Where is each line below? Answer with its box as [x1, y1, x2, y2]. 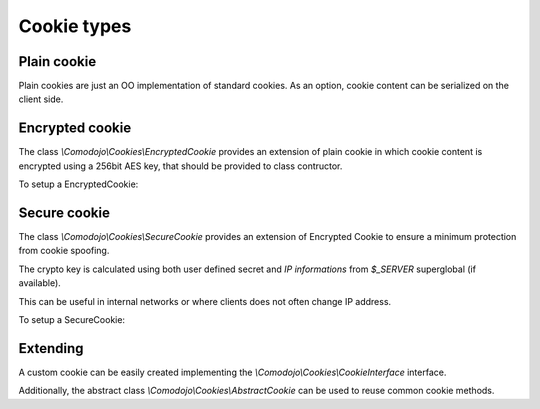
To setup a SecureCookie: [18, 314, 125, 325]
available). [18, 277, 62, 289]
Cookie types [18, 15, 132, 37]
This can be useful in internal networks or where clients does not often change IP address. [18, 295, 392, 307]
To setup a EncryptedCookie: [18, 178, 139, 190]
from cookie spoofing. [18, 245, 110, 257]
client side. [18, 93, 64, 105]
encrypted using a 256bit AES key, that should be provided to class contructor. [18, 160, 343, 172]
